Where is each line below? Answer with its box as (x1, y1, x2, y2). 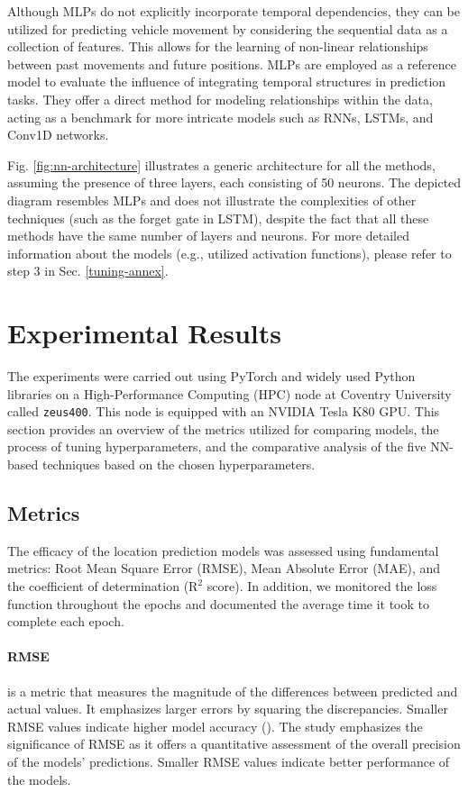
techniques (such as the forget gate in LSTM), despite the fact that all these (7, 208, 429, 227)
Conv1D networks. (7, 125, 109, 144)
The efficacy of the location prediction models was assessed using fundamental (7, 541, 439, 560)
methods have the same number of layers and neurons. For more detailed (7, 226, 409, 245)
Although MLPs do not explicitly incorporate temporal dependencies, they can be (7, 2, 460, 20)
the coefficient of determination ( (7, 577, 189, 596)
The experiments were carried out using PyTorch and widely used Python (7, 367, 416, 386)
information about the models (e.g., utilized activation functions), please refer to (7, 243, 452, 262)
